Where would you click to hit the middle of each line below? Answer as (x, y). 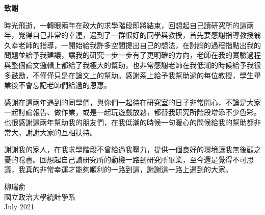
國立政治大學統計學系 (40, 196)
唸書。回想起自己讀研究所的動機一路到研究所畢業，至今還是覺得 (125, 159)
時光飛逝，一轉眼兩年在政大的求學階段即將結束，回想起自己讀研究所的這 (125, 25)
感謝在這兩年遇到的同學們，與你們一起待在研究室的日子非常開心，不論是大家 (132, 102)
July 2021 (19, 207)
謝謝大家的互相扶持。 (61, 132)
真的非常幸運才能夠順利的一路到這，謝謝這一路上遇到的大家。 (129, 169)
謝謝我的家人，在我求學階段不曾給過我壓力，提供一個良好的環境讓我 (118, 149)
